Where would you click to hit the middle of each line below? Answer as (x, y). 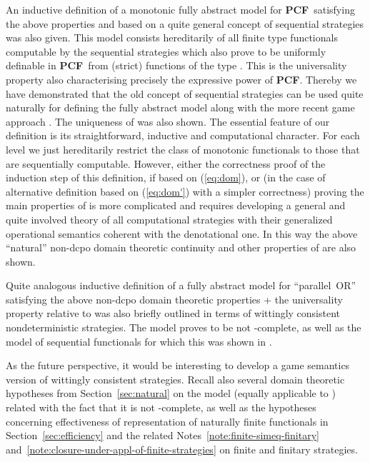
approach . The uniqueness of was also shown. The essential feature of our (168, 121)
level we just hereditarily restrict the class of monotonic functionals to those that (183, 149)
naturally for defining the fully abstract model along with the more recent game (180, 107)
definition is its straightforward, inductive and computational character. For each (183, 135)
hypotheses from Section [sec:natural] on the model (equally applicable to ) (171, 393)
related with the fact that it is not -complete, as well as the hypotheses (161, 407)
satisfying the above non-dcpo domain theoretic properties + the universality (174, 299)
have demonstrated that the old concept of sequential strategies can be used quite (185, 93)
